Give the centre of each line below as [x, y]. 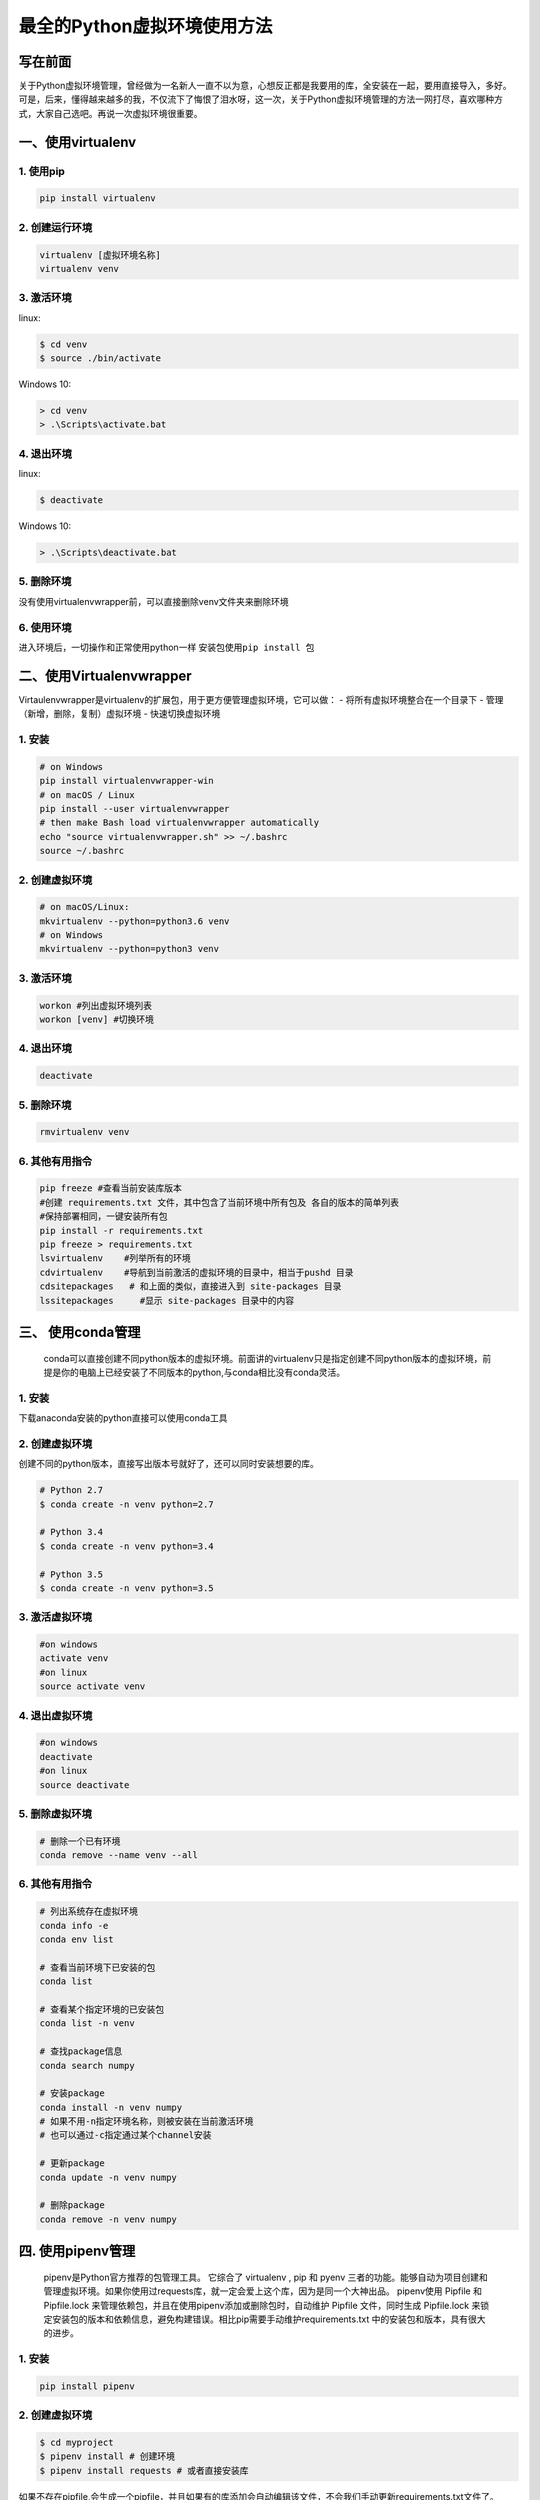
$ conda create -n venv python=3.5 [126, 1588]
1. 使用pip [41, 171]
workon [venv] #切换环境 [97, 1019]
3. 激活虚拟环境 [55, 1617]
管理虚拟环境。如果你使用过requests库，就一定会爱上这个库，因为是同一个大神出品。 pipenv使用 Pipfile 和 [262, 2291]
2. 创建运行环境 [55, 227]
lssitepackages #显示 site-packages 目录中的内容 [167, 1300]
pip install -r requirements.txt [121, 1230]
